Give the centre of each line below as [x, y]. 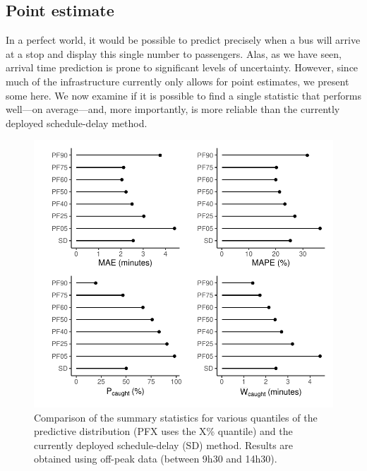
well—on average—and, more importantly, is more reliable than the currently [173, 109]
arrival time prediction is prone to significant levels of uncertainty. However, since [182, 67]
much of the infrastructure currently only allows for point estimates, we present [178, 81]
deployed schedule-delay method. [77, 123]
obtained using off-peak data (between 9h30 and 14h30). [156, 459]
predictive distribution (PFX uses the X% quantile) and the [163, 431]
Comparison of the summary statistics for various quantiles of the [176, 417]
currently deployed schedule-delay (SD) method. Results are [164, 445]
